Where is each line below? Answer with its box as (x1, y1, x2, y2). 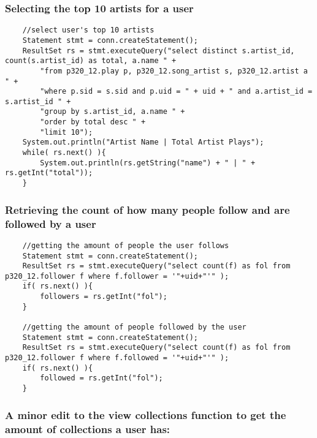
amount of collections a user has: (5, 421, 170, 436)
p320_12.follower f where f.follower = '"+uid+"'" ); (5, 271, 229, 281)
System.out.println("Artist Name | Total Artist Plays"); (22, 138, 264, 147)
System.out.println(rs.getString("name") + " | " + (40, 158, 256, 167)
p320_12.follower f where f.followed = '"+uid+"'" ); (5, 353, 229, 363)
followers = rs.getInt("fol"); (40, 292, 167, 301)
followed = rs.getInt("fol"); (40, 374, 163, 383)
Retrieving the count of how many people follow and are (5, 202, 290, 217)
